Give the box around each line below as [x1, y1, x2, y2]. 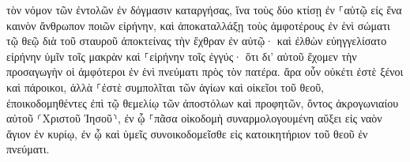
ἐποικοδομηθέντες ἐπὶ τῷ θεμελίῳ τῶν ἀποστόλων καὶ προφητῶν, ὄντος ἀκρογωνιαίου [6, 94, 399, 111]
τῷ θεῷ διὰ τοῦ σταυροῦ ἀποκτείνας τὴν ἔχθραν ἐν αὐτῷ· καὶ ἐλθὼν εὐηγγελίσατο [6, 32, 387, 49]
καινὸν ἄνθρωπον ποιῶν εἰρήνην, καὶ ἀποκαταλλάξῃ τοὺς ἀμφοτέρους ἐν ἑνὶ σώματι [6, 17, 390, 33]
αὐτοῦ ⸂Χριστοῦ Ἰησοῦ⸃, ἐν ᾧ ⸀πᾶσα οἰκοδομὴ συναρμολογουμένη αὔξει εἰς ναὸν [6, 110, 382, 126]
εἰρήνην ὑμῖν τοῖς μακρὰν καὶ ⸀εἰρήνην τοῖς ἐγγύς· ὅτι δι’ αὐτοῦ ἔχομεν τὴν [6, 47, 357, 64]
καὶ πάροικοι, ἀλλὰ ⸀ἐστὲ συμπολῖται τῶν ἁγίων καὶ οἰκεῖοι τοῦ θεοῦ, [6, 78, 324, 95]
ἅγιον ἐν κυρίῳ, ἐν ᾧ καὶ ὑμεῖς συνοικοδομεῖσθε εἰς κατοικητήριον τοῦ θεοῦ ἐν [6, 125, 368, 141]
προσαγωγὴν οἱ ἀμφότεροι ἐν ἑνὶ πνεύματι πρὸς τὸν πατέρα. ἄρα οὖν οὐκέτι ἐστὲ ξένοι [6, 63, 404, 80]
